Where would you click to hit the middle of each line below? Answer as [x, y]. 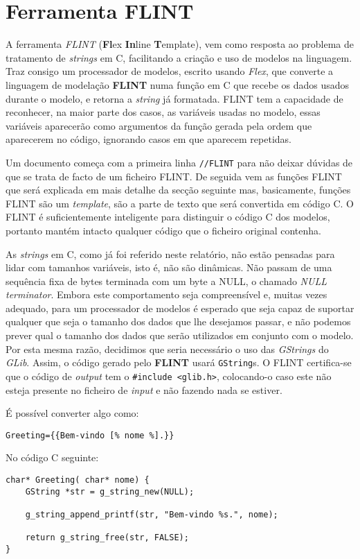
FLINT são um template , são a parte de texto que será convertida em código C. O [180, 203]
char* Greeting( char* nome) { [78, 480]
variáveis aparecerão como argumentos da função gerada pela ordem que [159, 125]
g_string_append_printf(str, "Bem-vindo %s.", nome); [152, 514]
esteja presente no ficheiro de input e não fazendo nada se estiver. [144, 389]
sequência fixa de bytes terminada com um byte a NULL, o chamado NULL [166, 281]
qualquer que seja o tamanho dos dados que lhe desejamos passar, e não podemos [178, 321]
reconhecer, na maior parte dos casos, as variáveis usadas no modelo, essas [163, 112]
